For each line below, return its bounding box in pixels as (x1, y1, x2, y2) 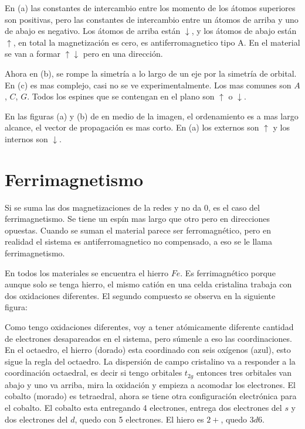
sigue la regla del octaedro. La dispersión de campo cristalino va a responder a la (5, 355, 296, 367)
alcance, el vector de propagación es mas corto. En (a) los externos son (5, 121, 259, 133)
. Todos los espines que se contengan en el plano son (27, 90, 215, 102)
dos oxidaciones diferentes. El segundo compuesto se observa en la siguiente (5, 289, 276, 301)
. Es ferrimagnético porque (180, 266, 276, 279)
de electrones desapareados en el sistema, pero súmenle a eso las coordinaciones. (5, 332, 292, 344)
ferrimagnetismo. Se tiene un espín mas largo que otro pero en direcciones (5, 212, 270, 225)
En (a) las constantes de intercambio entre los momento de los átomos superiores (5, 2, 296, 13)
